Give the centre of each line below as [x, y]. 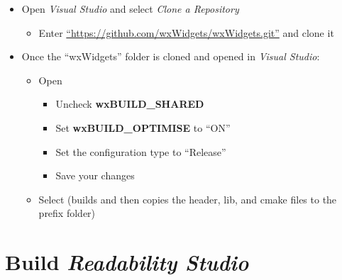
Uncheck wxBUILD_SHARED [130, 104]
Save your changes [95, 175]
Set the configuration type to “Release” [141, 151]
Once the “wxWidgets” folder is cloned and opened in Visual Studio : [171, 56]
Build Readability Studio [127, 262]
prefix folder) [67, 213]
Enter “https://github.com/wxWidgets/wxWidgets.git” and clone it [186, 32]
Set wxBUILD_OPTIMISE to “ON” [143, 127]
